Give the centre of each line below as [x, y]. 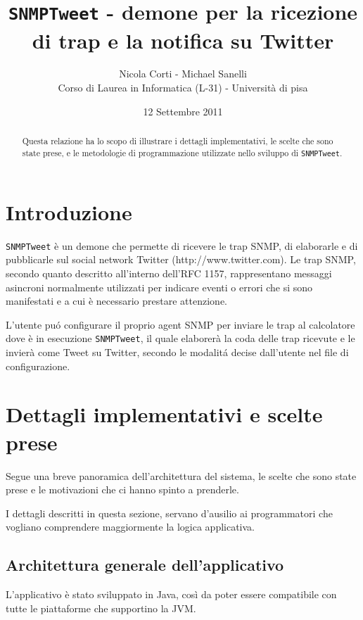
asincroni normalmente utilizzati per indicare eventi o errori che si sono [159, 287]
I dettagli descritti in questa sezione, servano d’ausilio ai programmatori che [169, 513]
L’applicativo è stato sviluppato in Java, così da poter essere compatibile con [171, 594]
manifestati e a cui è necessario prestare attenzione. [116, 301]
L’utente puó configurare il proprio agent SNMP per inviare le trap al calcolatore [180, 324]
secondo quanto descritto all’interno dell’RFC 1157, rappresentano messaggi [169, 273]
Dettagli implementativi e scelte [164, 414]
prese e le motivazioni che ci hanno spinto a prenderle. [122, 489]
